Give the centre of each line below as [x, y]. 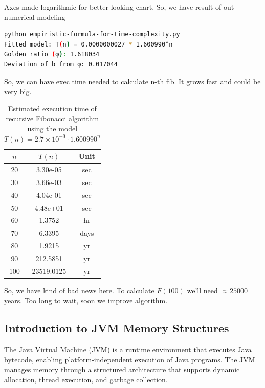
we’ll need [202, 290]
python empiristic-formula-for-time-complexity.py [92, 35]
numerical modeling [35, 17]
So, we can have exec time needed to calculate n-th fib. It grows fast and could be [132, 81]
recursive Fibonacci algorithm [52, 118]
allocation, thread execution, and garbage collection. [86, 379]
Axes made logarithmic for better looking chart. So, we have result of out [119, 7]
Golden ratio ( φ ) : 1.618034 [52, 54]
